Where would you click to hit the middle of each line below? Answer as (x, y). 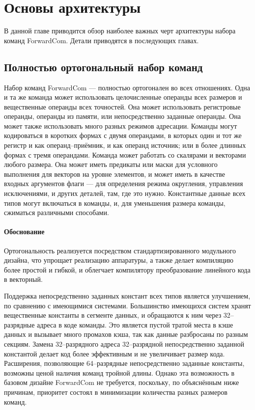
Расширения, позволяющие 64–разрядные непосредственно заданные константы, (124, 363)
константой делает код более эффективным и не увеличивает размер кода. (114, 353)
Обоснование (24, 232)
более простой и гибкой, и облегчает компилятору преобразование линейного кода (127, 269)
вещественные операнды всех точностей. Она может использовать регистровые (122, 106)
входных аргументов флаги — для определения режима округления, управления (124, 183)
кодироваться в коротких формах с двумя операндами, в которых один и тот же (123, 135)
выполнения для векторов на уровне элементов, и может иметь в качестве (114, 174)
